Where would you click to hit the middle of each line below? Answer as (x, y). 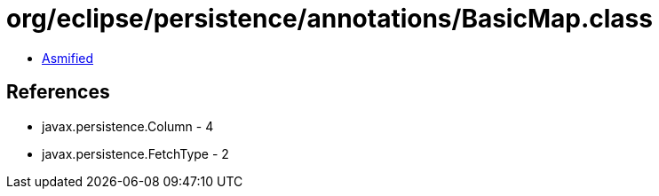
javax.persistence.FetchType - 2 (135, 153)
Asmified (68, 58)
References (58, 92)
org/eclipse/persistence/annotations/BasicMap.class (329, 19)
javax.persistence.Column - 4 (128, 126)
